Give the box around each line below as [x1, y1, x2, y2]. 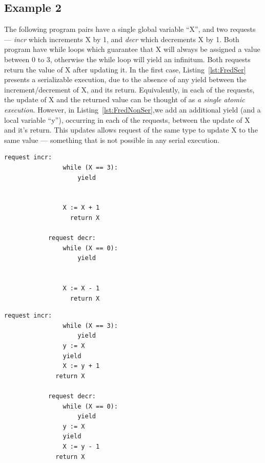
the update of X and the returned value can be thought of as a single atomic [4, 94, 245, 105]
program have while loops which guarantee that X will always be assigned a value [4, 44, 260, 54]
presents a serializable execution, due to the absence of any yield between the [4, 74, 247, 85]
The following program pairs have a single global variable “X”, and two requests [4, 24, 256, 34]
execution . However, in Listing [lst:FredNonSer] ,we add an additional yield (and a [4, 104, 261, 115]
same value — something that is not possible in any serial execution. [4, 134, 220, 145]
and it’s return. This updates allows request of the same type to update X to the [4, 124, 258, 135]
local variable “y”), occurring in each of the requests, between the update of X [4, 114, 250, 125]
